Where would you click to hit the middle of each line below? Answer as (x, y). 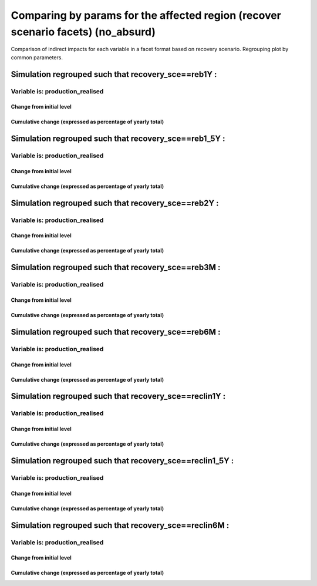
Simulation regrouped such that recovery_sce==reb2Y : (115, 203)
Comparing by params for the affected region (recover (146, 15)
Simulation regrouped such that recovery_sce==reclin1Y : (118, 396)
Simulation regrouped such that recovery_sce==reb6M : (116, 332)
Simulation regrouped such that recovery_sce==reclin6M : (120, 525)
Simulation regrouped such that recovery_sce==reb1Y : (114, 74)
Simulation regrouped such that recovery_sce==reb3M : (116, 267)
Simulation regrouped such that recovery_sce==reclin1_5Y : (122, 461)
